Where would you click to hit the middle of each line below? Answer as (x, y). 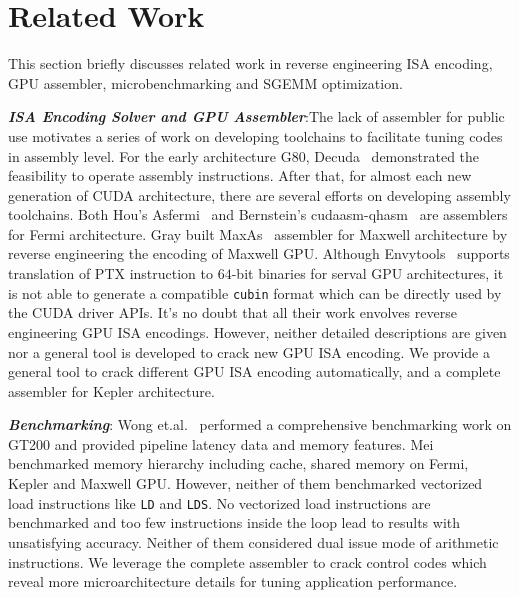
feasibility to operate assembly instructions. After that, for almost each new (240, 175)
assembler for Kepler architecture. (111, 390)
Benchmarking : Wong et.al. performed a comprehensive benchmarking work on (260, 424)
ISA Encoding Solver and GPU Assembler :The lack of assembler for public (256, 116)
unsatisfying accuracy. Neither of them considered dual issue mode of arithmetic (253, 541)
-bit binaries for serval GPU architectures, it (367, 273)
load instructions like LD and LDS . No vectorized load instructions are (219, 502)
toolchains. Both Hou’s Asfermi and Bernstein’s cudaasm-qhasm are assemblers (258, 214)
